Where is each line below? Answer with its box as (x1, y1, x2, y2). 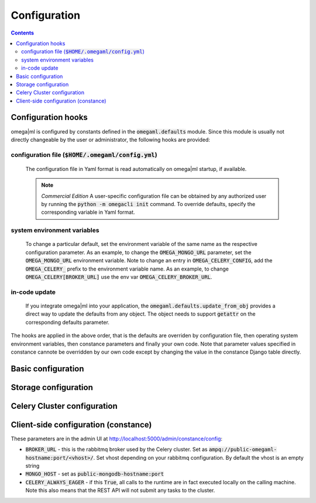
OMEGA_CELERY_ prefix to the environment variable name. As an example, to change (25, 265, 229, 272)
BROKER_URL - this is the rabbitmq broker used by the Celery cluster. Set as (25, 446, 208, 453)
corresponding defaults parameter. (25, 319, 109, 326)
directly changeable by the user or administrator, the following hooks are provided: (11, 136, 211, 143)
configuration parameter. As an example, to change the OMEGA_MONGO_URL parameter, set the (25, 249, 252, 256)
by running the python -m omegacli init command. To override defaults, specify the (41, 201, 256, 208)
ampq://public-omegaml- (208, 446, 277, 453)
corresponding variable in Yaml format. (41, 208, 135, 216)
